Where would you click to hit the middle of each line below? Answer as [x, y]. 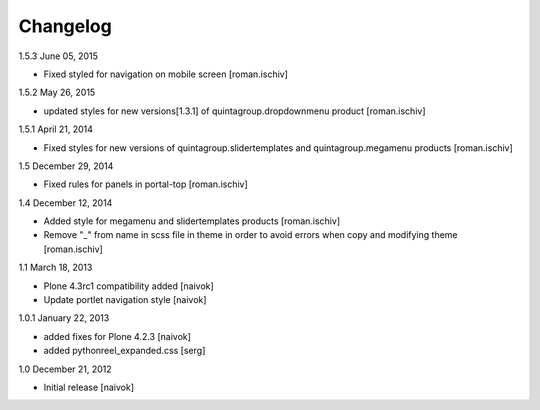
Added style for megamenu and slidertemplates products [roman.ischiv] [191, 221]
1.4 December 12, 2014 [65, 202]
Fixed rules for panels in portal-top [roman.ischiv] [146, 184]
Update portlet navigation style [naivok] [125, 300]
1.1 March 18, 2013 [55, 267]
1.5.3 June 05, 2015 [58, 56]
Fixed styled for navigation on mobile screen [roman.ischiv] [166, 74]
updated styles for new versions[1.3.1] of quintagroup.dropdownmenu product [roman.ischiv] [234, 111]
